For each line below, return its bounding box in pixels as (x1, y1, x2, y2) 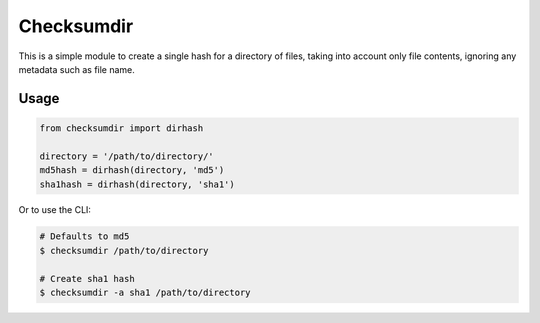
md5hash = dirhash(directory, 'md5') (39, 165, 225, 176)
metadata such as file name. (18, 63, 135, 75)
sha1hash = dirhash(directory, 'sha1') (39, 178, 235, 190)
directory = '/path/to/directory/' (39, 150, 214, 162)
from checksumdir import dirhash (39, 122, 204, 134)
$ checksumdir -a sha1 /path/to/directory (39, 287, 251, 299)
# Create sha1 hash (39, 273, 135, 284)
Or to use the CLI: (18, 204, 92, 216)
